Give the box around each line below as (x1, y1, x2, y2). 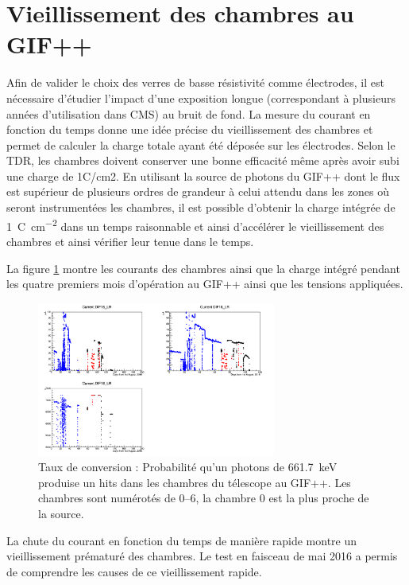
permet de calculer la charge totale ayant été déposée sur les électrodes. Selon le (6, 136, 395, 153)
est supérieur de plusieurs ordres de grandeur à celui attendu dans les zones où (6, 183, 389, 200)
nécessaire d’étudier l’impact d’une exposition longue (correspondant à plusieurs (6, 89, 395, 106)
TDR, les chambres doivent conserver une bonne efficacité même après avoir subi (6, 152, 399, 169)
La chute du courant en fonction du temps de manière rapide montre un (6, 532, 357, 548)
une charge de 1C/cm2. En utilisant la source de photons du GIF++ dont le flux (6, 167, 400, 184)
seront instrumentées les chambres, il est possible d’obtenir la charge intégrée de (6, 199, 395, 216)
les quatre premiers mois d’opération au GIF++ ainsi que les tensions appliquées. (6, 275, 403, 292)
